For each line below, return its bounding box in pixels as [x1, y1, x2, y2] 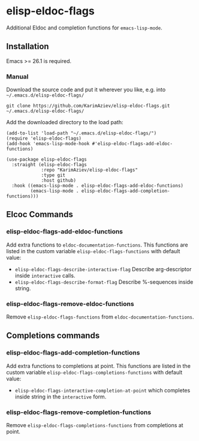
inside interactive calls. [14, 272, 76, 279]
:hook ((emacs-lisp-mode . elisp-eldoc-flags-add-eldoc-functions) [11, 183, 184, 189]
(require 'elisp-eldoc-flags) [6, 136, 82, 142]
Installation [6, 41, 49, 52]
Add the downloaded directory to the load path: [6, 119, 123, 126]
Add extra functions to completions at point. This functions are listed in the [6, 362, 191, 370]
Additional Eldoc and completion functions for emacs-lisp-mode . [6, 24, 163, 31]
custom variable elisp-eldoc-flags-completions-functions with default [6, 368, 183, 376]
